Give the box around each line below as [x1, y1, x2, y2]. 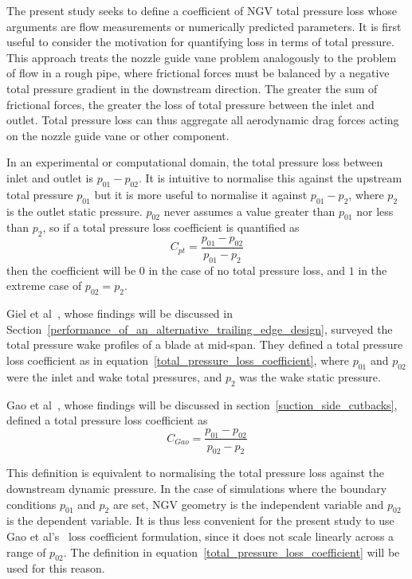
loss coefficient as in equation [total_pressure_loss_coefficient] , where [6, 351, 349, 368]
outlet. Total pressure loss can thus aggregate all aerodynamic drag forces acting [6, 111, 399, 128]
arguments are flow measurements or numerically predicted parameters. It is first [6, 18, 402, 34]
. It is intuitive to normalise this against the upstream [139, 169, 402, 186]
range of [6, 543, 46, 560]
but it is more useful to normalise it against [94, 186, 308, 202]
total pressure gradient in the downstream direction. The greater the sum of [6, 80, 378, 96]
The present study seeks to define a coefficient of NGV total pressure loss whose [6, 2, 398, 18]
